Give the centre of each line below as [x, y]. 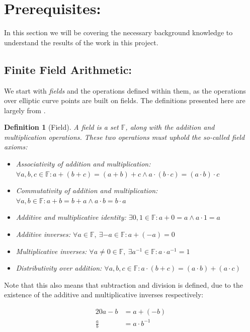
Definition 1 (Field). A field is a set [61, 127]
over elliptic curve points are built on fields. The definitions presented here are [125, 100]
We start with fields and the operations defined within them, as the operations [125, 90]
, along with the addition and [170, 127]
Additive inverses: [43, 234]
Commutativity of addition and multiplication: [87, 190]
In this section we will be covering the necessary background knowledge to [118, 32]
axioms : [16, 147]
